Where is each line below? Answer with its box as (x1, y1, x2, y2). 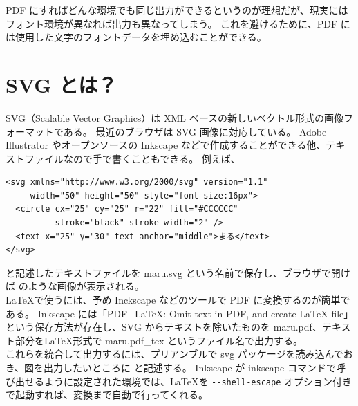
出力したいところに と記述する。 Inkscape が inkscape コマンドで (44, 360, 336, 374)
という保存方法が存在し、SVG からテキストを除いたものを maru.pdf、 (6, 320, 322, 334)
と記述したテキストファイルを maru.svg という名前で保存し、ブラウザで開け (6, 265, 350, 279)
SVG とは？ (6, 70, 117, 98)
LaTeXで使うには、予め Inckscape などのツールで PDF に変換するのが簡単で (6, 293, 350, 307)
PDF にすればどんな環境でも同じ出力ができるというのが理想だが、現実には (6, 3, 348, 17)
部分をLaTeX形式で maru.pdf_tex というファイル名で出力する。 (15, 333, 303, 347)
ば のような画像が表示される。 (6, 279, 144, 293)
